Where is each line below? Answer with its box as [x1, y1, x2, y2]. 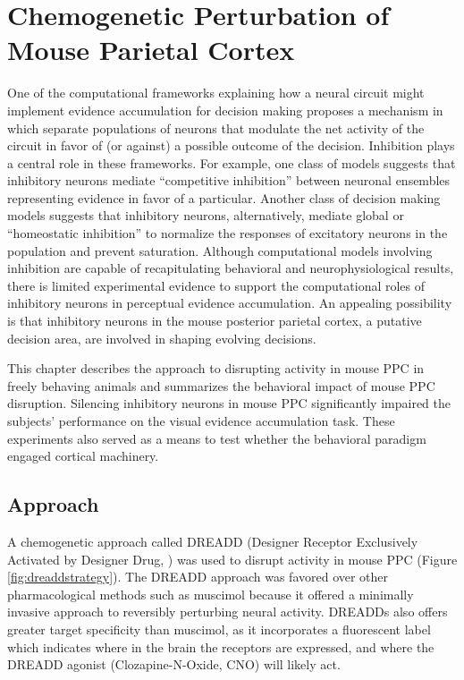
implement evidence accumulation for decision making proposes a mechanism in [7, 100, 443, 119]
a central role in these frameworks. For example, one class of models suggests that [7, 153, 456, 172]
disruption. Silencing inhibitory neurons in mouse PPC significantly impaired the [7, 394, 451, 412]
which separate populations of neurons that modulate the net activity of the [7, 118, 425, 137]
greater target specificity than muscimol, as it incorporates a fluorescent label [7, 619, 431, 638]
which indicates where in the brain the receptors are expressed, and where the [7, 637, 434, 656]
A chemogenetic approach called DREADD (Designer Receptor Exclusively [7, 531, 418, 550]
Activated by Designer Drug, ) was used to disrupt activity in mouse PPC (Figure [7, 549, 458, 568]
